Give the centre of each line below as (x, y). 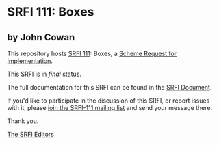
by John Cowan (41, 37)
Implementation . (30, 61)
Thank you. (23, 121)
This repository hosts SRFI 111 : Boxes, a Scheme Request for (92, 53)
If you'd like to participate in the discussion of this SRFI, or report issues (108, 101)
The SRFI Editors (31, 134)
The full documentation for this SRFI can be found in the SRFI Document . (109, 87)
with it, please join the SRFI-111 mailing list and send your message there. (110, 108)
